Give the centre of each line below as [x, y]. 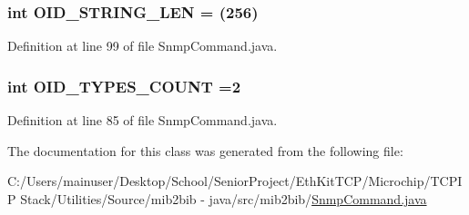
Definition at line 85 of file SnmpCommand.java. [143, 120]
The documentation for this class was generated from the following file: [205, 150]
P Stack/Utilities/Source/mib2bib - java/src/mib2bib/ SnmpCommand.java [217, 198]
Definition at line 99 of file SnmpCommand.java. [143, 46]
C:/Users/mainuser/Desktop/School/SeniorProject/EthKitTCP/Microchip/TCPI [235, 181]
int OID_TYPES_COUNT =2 [124, 86]
